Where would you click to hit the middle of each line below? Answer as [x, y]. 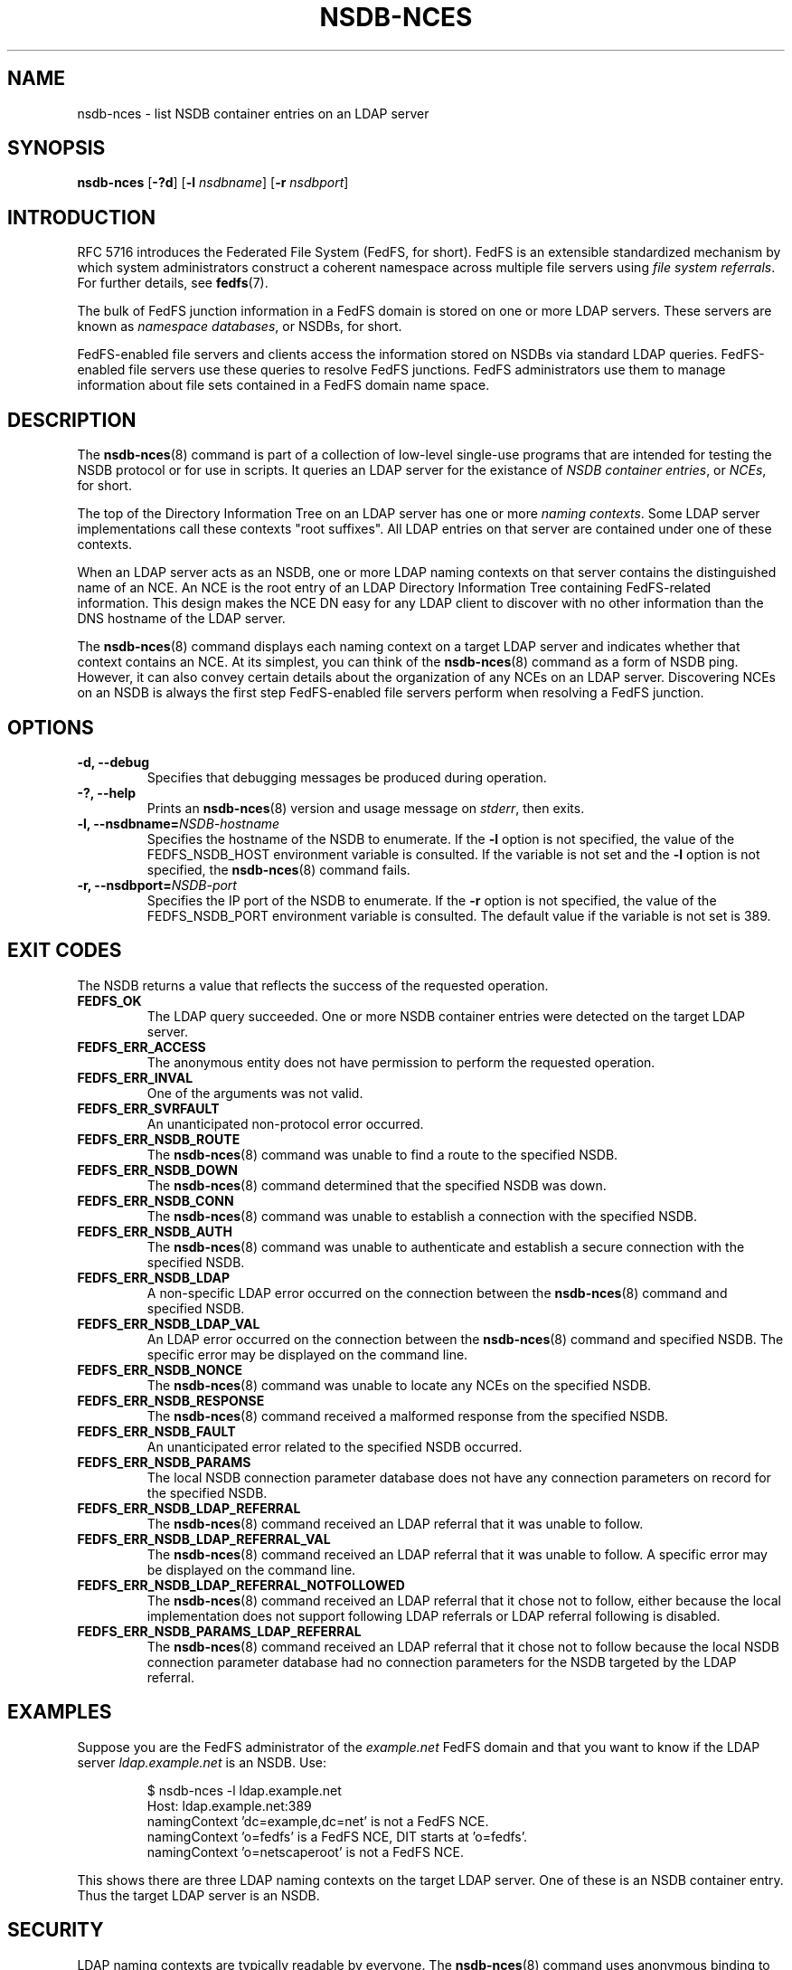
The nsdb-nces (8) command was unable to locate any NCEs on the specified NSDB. [399, 1385]
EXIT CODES [65, 951]
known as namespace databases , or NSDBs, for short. [240, 327]
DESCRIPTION [72, 420]
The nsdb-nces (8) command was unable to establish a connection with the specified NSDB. [422, 1216]
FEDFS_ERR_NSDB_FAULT [156, 1431]
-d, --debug [113, 762]
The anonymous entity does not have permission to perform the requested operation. [401, 1062]
